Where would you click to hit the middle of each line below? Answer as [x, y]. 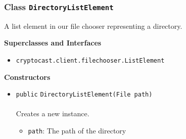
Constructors [27, 77]
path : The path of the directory [77, 131]
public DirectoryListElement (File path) [84, 95]
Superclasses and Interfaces [53, 43]
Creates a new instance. [53, 113]
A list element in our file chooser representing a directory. [93, 26]
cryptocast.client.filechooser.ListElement [90, 60]
